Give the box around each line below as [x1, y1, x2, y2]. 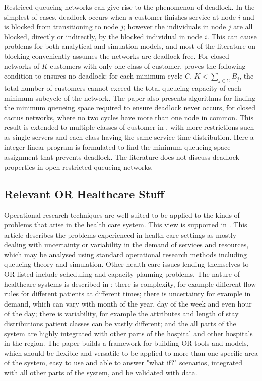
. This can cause [207, 31, 257, 41]
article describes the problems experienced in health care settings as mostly [4, 229, 237, 240]
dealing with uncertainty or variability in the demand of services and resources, [4, 239, 249, 250]
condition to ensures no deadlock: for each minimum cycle [4, 70, 183, 81]
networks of [4, 60, 40, 71]
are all [233, 21, 253, 32]
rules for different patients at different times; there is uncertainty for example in [4, 288, 251, 299]
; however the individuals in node [123, 21, 226, 32]
